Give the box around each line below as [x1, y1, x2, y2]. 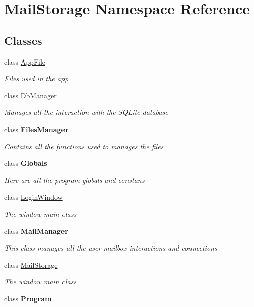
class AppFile [4, 56, 46, 67]
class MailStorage [4, 259, 58, 270]
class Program [4, 293, 52, 303]
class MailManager [4, 225, 68, 236]
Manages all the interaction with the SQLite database [4, 107, 168, 117]
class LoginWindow [4, 192, 63, 202]
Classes [4, 32, 42, 48]
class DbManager [4, 90, 57, 100]
